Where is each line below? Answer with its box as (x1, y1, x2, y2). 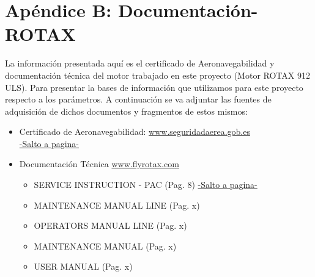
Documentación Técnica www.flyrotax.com (19, 157, 179, 170)
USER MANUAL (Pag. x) (34, 260, 133, 273)
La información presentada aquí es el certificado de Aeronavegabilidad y (5, 57, 275, 70)
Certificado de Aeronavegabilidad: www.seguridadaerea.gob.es (19, 125, 250, 138)
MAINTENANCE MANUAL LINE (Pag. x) (34, 198, 200, 211)
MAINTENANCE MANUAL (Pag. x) (34, 239, 177, 252)
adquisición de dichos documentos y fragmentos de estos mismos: (5, 104, 248, 117)
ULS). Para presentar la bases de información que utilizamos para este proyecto (5, 81, 303, 93)
